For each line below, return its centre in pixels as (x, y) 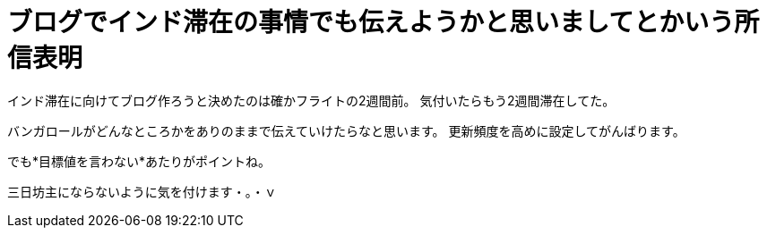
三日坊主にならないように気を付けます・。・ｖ (142, 191)
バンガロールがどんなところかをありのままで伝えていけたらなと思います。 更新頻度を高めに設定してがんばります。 (346, 130)
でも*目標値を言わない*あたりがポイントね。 (139, 161)
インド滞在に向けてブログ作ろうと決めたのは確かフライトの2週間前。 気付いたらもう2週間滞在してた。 (311, 100)
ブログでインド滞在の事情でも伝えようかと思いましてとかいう (371, 22)
